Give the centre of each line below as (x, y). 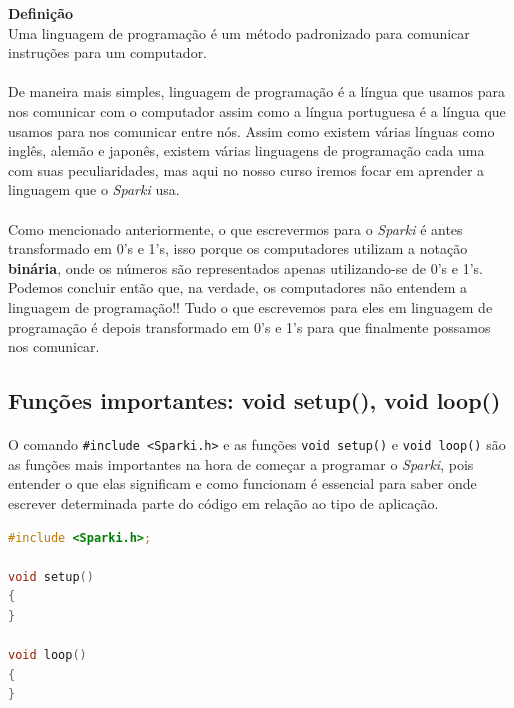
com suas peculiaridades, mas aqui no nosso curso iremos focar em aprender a (246, 169)
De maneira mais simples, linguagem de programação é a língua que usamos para (256, 91)
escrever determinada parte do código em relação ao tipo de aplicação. (223, 502)
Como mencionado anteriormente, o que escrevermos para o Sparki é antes (235, 228)
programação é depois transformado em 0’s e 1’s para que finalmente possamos (249, 326)
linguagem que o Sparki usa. (94, 189)
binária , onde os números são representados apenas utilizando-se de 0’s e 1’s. (245, 267)
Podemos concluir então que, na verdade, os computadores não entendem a (238, 287)
